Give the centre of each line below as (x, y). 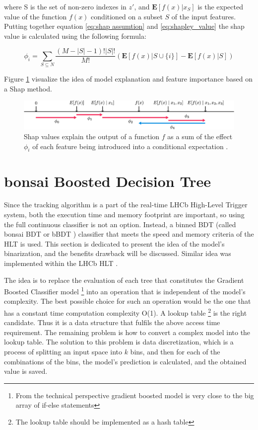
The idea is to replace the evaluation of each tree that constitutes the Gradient (124, 280)
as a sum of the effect (200, 136)
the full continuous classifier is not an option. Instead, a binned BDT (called (120, 224)
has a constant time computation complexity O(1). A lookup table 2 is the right (126, 312)
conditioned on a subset (127, 16)
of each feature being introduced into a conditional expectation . (130, 146)
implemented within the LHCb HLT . (61, 263)
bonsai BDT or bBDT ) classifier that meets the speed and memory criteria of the (129, 234)
